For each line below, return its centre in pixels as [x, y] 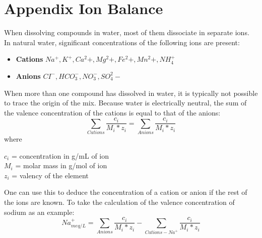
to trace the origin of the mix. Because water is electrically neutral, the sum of [125, 103]
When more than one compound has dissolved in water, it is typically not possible [131, 93]
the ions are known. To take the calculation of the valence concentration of [119, 202]
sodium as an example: [39, 212]
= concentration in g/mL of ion [60, 155]
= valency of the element [50, 175]
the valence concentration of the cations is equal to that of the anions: [112, 112]
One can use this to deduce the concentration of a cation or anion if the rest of [126, 192]
